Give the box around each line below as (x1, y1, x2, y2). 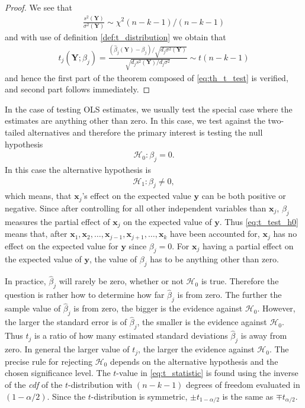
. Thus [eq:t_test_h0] (219, 215, 298, 227)
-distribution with (68, 378, 133, 390)
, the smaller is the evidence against (137, 316, 267, 328)
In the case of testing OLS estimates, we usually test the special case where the (5, 102, 293, 115)
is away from (240, 329, 287, 342)
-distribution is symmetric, (91, 390, 188, 402)
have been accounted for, (170, 227, 260, 240)
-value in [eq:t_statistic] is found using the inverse (116, 367, 298, 379)
